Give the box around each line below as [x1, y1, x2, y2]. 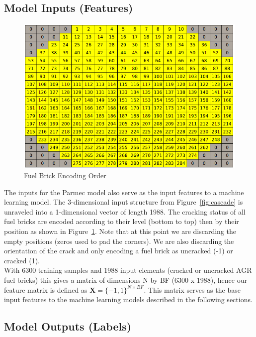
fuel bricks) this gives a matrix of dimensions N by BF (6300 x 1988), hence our [4, 274, 247, 285]
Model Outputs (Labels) [4, 319, 132, 334]
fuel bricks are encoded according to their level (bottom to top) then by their [4, 216, 239, 226]
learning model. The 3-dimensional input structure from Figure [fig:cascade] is [4, 197, 243, 207]
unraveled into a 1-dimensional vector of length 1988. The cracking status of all [4, 206, 246, 217]
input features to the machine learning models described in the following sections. [4, 294, 253, 305]
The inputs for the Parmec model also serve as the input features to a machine [4, 187, 244, 197]
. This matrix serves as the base [144, 284, 241, 295]
